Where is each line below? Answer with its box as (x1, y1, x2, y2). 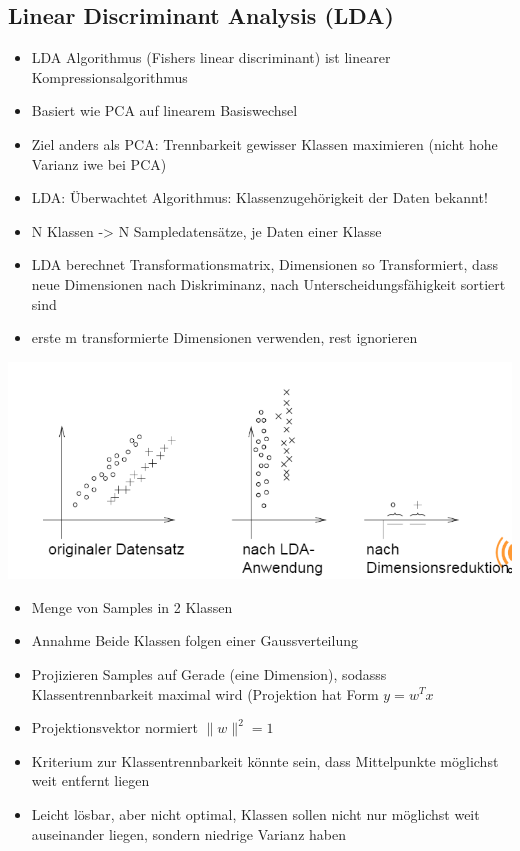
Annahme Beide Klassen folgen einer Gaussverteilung (31, 630, 358, 651)
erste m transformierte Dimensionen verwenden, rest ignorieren (31, 327, 418, 348)
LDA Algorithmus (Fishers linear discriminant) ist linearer (31, 47, 391, 68)
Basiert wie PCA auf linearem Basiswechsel (31, 100, 298, 121)
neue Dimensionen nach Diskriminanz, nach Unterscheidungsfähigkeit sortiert (31, 273, 506, 294)
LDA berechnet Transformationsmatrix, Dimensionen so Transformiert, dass (31, 254, 498, 275)
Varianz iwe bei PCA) (31, 153, 167, 174)
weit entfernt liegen (31, 770, 150, 791)
